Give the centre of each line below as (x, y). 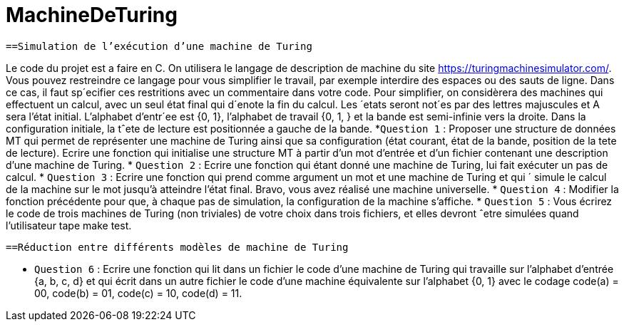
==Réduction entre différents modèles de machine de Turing (177, 247)
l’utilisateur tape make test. (69, 225)
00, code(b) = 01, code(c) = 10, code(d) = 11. (138, 293)
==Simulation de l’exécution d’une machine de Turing (159, 46)
